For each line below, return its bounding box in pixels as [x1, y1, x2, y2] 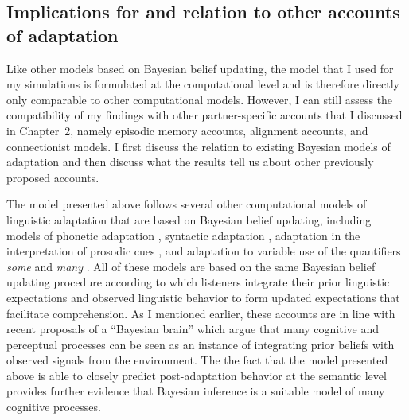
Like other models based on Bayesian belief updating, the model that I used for [6, 60, 394, 76]
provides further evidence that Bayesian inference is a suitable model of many [6, 383, 385, 399]
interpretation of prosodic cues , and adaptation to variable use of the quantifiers [6, 243, 401, 259]
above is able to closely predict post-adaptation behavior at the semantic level [6, 367, 387, 383]
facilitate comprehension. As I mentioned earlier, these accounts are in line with [6, 305, 395, 321]
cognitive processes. [6, 399, 101, 415]
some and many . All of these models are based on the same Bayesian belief [6, 258, 376, 274]
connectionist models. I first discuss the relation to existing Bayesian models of [6, 138, 391, 154]
